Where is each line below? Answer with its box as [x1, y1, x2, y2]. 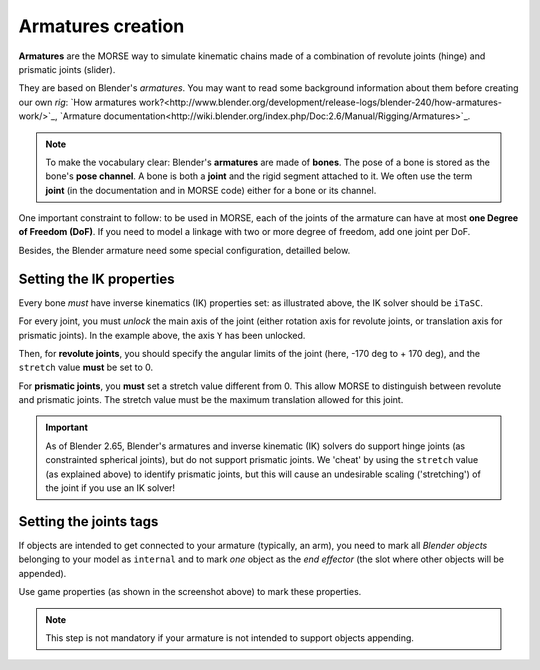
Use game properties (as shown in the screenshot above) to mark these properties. [18, 586, 362, 598]
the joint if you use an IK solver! [45, 482, 175, 494]
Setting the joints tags [18, 513, 159, 530]
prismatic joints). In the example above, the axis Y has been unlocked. [18, 329, 306, 341]
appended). [18, 567, 67, 579]
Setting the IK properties [18, 270, 175, 287]
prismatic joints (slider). [18, 63, 116, 75]
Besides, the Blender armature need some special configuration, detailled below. [18, 244, 351, 256]
